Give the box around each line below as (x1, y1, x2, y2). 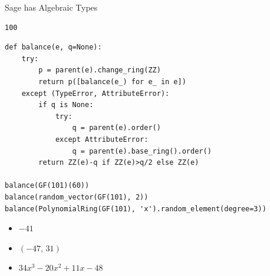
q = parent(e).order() (72, 124, 161, 132)
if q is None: (38, 101, 94, 109)
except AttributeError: (55, 135, 149, 144)
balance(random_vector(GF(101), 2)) (5, 192, 149, 201)
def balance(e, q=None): (5, 43, 102, 52)
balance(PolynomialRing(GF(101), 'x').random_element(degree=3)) (5, 204, 266, 213)
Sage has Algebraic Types (5, 1, 98, 13)
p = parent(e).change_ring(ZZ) (38, 66, 161, 75)
